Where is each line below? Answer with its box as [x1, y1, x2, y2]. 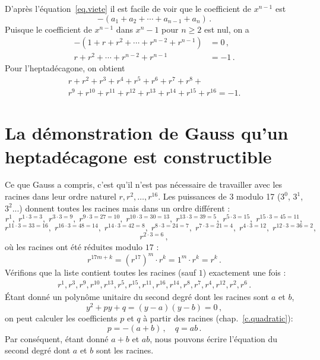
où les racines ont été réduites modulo [5, 241, 143, 253]
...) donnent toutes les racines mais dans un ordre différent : [12, 201, 230, 214]
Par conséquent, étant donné [5, 332, 109, 345]
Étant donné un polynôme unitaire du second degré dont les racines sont [5, 290, 269, 303]
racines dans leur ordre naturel [5, 190, 116, 203]
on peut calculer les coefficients [5, 311, 118, 324]
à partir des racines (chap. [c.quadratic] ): [143, 311, 293, 324]
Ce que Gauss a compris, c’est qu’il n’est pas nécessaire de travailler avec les [5, 178, 283, 191]
